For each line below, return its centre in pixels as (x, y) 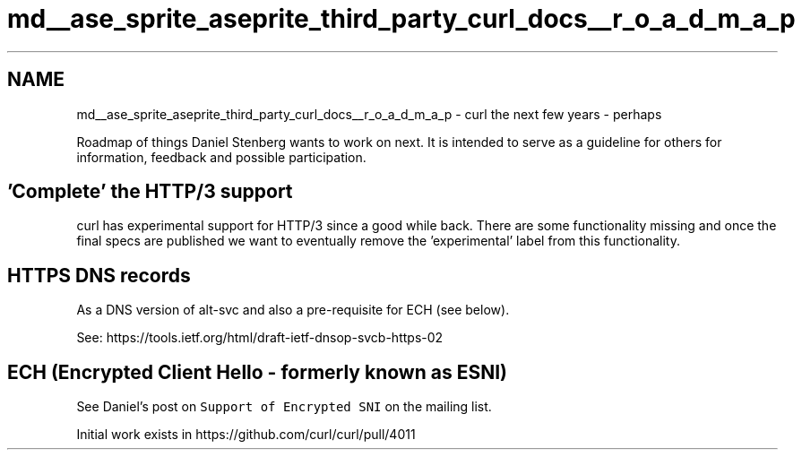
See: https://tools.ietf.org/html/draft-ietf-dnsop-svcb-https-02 (260, 338)
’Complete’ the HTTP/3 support (150, 192)
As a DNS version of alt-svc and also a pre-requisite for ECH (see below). (293, 310)
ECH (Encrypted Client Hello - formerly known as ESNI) (257, 372)
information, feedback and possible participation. (221, 157)
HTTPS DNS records (99, 275)
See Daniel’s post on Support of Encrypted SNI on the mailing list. (284, 407)
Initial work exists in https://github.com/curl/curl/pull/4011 (246, 435)
